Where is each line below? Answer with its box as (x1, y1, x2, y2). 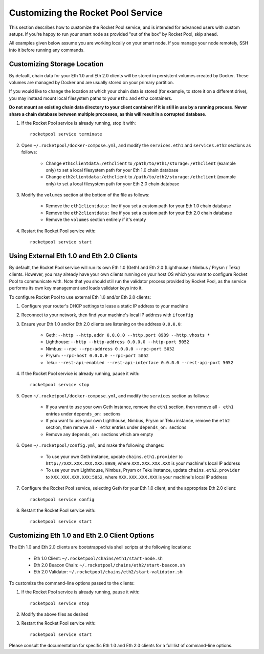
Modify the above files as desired (21, 611, 89, 617)
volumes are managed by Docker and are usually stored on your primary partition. (9, 80, 174, 86)
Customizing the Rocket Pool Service (9, 7, 163, 18)
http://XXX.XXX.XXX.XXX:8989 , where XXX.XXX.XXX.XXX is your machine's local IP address (45, 460, 241, 466)
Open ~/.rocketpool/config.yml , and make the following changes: (21, 442, 165, 448)
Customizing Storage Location (9, 60, 104, 68)
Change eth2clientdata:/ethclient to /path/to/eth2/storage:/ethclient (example (45, 174, 236, 180)
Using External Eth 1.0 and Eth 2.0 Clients (9, 252, 138, 260)
